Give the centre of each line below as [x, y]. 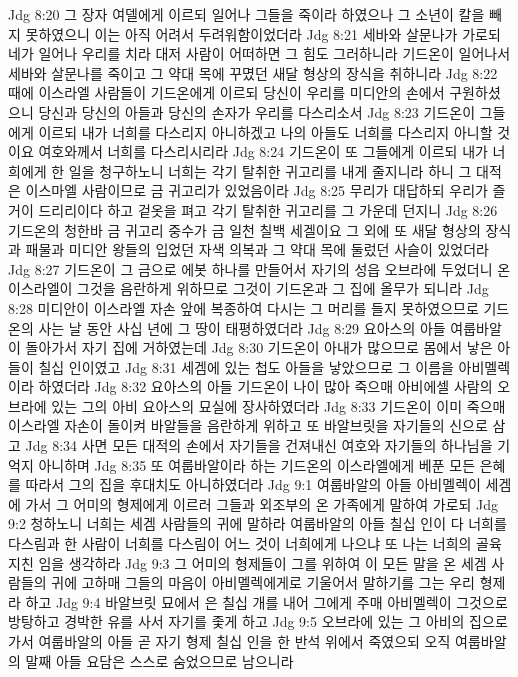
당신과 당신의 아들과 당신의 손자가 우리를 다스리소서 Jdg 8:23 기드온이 [257, 111]
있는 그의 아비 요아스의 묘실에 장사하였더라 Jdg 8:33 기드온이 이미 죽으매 [278, 405]
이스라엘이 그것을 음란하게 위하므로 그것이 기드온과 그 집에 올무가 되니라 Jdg [248, 288]
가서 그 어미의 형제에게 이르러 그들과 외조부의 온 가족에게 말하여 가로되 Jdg [262, 503]
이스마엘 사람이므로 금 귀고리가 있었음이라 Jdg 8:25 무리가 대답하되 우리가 [256, 190]
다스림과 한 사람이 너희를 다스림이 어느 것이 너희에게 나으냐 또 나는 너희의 [240, 543]
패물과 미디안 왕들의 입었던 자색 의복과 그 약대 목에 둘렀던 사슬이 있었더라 [257, 249]
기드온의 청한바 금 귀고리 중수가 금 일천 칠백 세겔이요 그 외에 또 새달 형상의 [244, 229]
